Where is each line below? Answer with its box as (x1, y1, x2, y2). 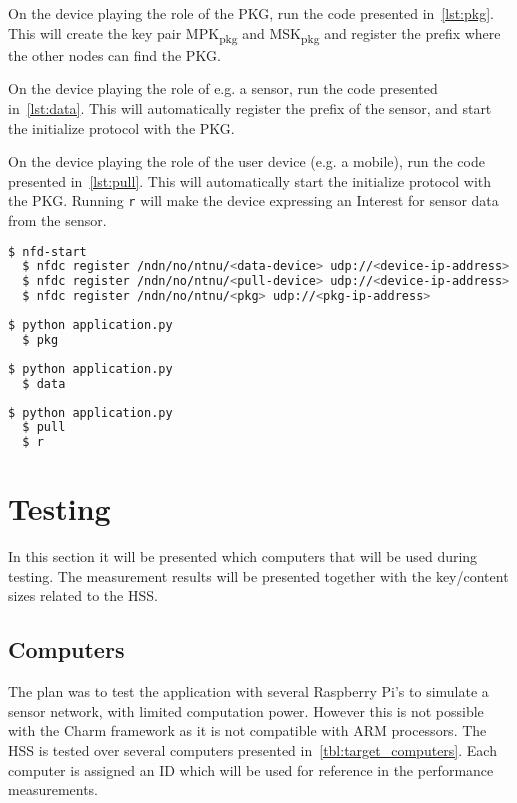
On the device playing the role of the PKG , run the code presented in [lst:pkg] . (8, 3, 494, 23)
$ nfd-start (8, 244, 87, 259)
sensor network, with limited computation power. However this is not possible (8, 700, 484, 721)
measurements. (8, 779, 99, 800)
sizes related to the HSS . (8, 585, 158, 606)
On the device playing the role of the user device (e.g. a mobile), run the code (8, 151, 485, 172)
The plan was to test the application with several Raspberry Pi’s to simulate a (8, 681, 489, 702)
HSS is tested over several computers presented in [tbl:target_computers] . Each (8, 740, 497, 761)
